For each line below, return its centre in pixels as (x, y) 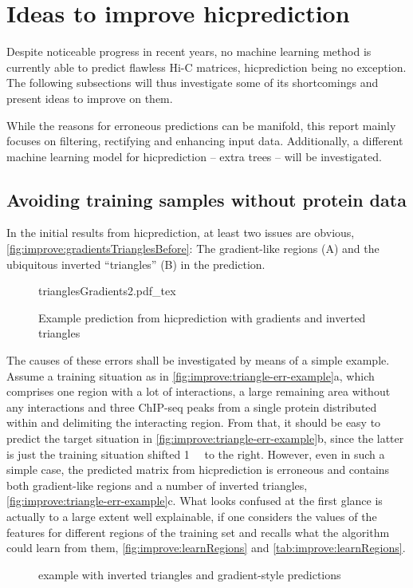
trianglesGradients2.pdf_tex (107, 291)
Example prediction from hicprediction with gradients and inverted (202, 317)
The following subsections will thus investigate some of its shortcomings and (193, 83)
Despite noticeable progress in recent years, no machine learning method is (189, 51)
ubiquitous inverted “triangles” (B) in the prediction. (136, 264)
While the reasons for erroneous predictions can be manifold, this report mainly (201, 125)
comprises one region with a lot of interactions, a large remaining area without (199, 391)
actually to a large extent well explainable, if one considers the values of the (192, 516)
